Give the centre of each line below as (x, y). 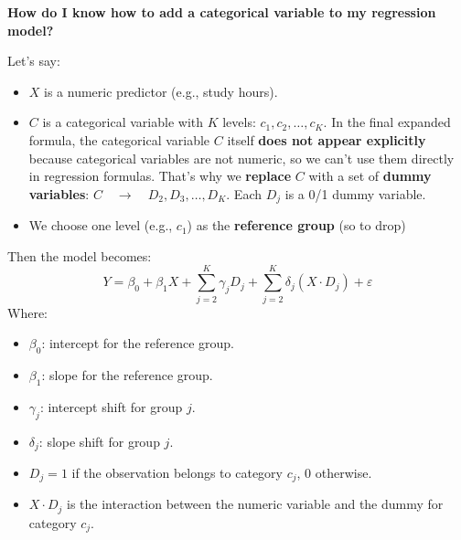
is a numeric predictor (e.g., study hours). (161, 91)
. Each (244, 193)
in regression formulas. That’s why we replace (160, 176)
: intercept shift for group (111, 406)
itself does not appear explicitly (327, 139)
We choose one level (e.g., (101, 225)
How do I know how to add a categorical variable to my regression (222, 12)
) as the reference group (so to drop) (296, 225)
